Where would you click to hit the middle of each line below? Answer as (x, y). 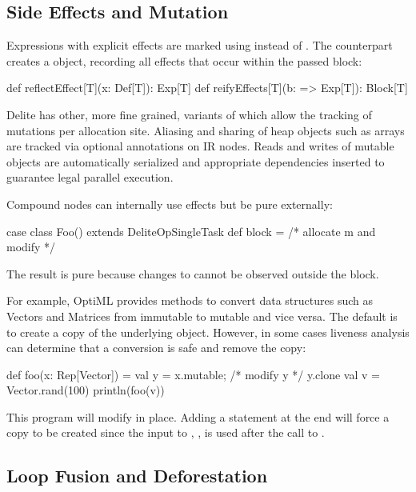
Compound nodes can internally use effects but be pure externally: (170, 204)
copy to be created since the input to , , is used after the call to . (166, 432)
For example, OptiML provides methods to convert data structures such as (190, 300)
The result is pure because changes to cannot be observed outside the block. (193, 273)
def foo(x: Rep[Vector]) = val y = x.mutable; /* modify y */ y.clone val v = (193, 374)
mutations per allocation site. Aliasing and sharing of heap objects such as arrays (206, 130)
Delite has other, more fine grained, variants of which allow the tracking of (189, 114)
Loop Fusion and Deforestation (137, 476)
